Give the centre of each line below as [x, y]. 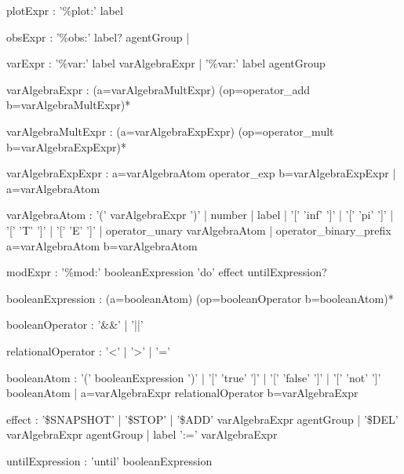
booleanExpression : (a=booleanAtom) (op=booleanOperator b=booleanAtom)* [200, 298]
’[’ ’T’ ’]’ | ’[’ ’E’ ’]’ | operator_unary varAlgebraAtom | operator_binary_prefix [199, 230]
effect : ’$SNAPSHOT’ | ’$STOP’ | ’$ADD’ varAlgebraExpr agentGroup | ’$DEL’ [202, 419]
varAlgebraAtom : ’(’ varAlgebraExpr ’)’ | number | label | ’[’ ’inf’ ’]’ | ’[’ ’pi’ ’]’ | [200, 215]
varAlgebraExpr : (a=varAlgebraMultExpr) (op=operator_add [158, 89]
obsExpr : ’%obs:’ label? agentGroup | [98, 36]
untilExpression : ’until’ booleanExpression [109, 460]
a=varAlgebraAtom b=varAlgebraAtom [102, 245]
